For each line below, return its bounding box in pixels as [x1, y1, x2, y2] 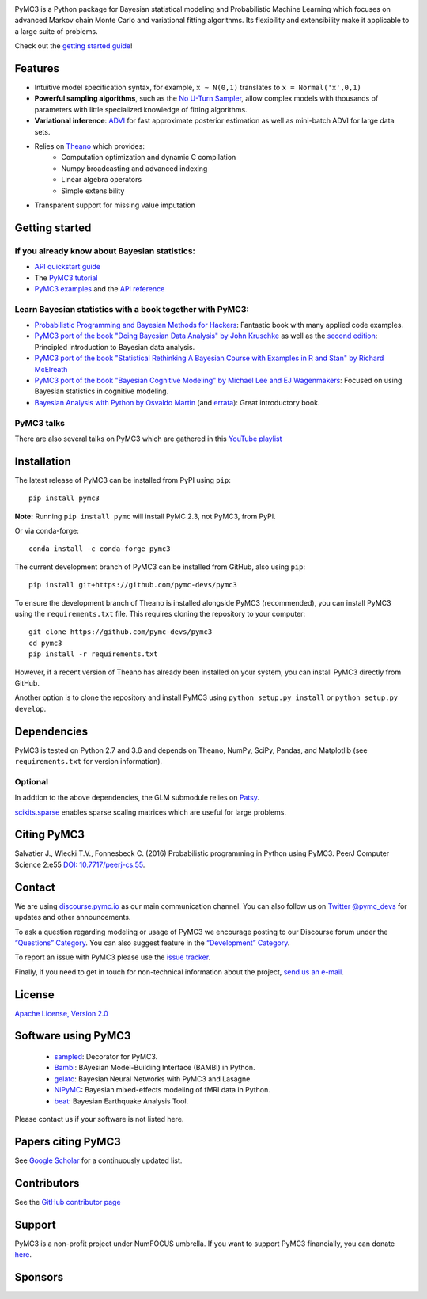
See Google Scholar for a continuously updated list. [14, 1156, 183, 1165]
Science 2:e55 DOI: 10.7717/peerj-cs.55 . [14, 860, 145, 869]
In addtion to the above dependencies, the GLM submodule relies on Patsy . [14, 792, 260, 803]
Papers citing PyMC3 [14, 1134, 122, 1148]
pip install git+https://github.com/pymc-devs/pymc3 [28, 580, 237, 590]
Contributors [14, 1176, 80, 1190]
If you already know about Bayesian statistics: [14, 245, 196, 256]
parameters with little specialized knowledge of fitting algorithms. [34, 104, 248, 114]
